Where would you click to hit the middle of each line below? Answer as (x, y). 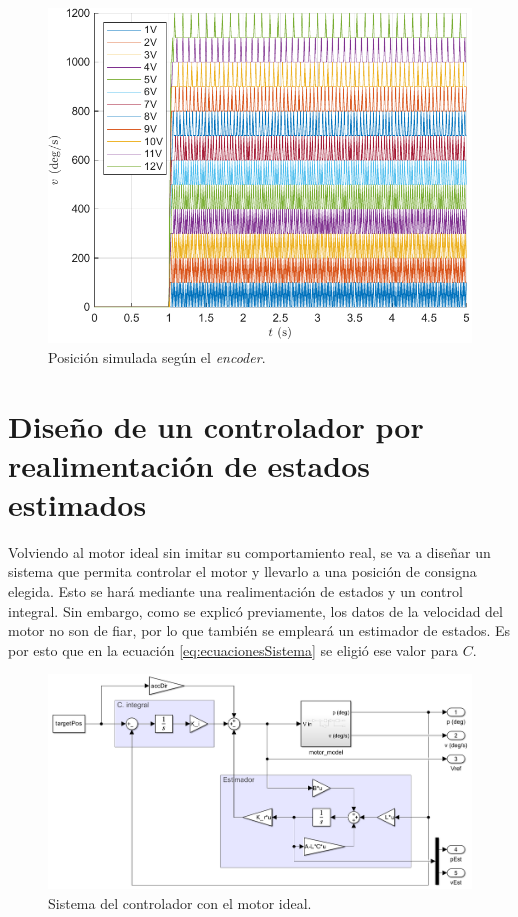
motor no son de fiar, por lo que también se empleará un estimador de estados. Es (259, 630)
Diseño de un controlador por (216, 425)
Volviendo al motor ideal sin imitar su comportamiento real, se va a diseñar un (249, 551)
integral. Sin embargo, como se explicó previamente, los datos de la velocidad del (255, 610)
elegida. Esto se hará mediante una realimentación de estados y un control (235, 591)
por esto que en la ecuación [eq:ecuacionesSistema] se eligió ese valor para (233, 649)
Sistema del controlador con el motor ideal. (180, 902)
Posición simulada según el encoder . (157, 356)
